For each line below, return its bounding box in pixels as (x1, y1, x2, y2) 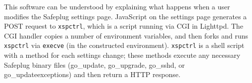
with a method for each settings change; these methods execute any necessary (4, 50, 241, 60)
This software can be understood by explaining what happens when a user (4, 1, 230, 11)
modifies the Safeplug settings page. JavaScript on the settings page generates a (4, 11, 247, 21)
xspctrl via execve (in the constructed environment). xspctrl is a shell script (4, 40, 245, 50)
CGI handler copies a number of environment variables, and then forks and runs (4, 30, 249, 41)
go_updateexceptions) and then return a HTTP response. (4, 69, 180, 80)
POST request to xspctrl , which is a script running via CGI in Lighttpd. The (4, 21, 244, 31)
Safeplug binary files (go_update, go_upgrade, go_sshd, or (4, 59, 185, 70)
